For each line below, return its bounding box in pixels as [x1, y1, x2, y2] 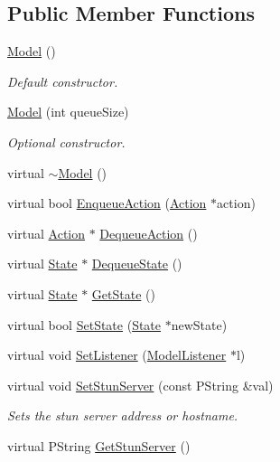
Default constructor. [7, 71, 118, 90]
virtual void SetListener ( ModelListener [7, 345, 227, 364]
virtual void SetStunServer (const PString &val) [7, 375, 274, 394]
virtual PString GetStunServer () [7, 436, 191, 455]
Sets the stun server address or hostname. [7, 406, 238, 425]
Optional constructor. [7, 132, 126, 151]
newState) [171, 315, 228, 334]
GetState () [91, 284, 155, 303]
